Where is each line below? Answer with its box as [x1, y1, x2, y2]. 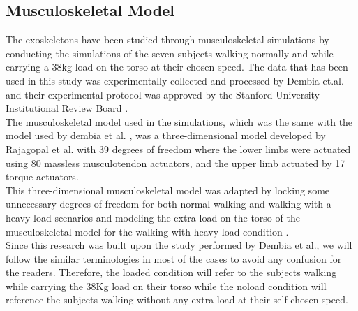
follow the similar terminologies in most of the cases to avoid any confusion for [6, 251, 342, 266]
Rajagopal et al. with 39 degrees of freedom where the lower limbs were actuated [6, 141, 351, 156]
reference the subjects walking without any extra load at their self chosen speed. [6, 292, 348, 307]
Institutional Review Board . [6, 101, 128, 115]
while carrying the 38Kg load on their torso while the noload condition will [6, 278, 327, 293]
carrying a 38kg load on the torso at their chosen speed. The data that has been [6, 59, 348, 74]
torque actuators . [6, 169, 79, 184]
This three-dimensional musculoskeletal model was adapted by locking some [6, 182, 330, 197]
